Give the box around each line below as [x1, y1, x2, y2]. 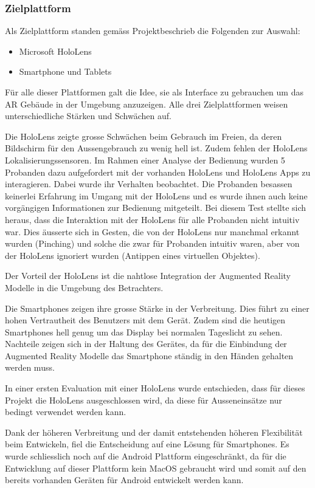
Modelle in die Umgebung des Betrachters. [5, 281, 164, 294]
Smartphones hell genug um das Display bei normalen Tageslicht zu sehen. [5, 325, 283, 338]
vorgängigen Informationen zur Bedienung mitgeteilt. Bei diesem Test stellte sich [5, 201, 306, 214]
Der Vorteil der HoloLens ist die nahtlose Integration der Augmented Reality [5, 269, 291, 282]
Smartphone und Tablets [19, 65, 112, 78]
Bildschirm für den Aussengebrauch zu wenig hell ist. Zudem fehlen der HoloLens [5, 142, 308, 154]
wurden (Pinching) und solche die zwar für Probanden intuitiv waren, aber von [5, 237, 300, 250]
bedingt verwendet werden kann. [5, 405, 126, 418]
